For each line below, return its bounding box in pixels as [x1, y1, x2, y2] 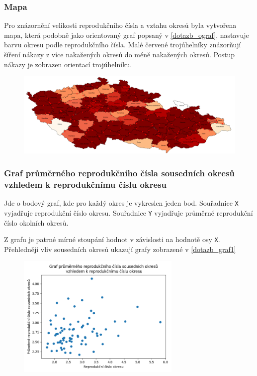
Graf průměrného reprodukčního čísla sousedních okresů [4, 166, 235, 179]
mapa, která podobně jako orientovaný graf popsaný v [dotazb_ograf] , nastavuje [4, 29, 249, 40]
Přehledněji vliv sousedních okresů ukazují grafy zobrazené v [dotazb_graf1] [4, 244, 236, 254]
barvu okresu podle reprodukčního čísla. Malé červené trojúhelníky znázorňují [4, 39, 241, 50]
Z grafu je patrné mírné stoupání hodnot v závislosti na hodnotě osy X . [4, 234, 220, 245]
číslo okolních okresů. [4, 217, 69, 228]
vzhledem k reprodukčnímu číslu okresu [4, 178, 167, 190]
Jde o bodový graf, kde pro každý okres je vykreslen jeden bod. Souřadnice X [4, 198, 239, 208]
